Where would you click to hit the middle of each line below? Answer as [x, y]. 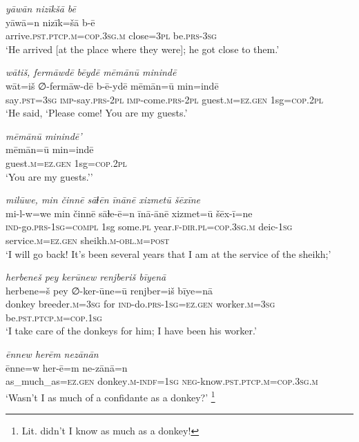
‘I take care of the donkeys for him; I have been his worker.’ [131, 331]
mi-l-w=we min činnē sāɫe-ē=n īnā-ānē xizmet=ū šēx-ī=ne [129, 213]
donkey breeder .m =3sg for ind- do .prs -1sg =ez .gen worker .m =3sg [140, 304]
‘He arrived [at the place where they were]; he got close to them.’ [143, 49]
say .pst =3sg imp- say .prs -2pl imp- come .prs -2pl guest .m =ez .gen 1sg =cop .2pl [164, 99]
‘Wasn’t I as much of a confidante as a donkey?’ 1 [110, 396]
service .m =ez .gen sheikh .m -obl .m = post [88, 240]
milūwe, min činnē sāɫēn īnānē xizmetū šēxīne [103, 200]
